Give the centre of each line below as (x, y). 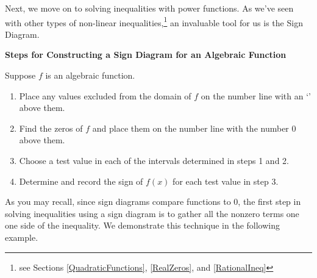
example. (22, 237)
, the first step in (269, 201)
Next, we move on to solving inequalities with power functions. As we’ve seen (149, 8)
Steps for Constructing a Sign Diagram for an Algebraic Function (146, 55)
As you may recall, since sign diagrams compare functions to (118, 201)
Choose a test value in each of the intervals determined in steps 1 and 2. (154, 160)
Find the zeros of (51, 128)
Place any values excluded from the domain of (105, 95)
